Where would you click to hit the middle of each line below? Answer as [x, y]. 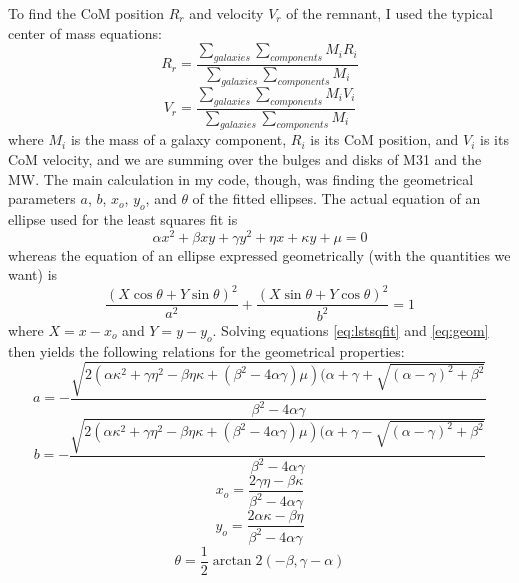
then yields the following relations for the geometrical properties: [206, 350]
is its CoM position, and [384, 139]
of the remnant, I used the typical [389, 13]
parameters [42, 198]
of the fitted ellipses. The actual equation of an [336, 198]
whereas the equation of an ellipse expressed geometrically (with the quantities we [259, 254]
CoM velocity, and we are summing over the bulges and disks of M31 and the [245, 159]
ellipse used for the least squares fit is [123, 219]
